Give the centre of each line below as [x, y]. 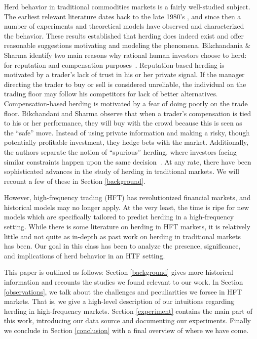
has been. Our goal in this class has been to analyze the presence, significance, [122, 246]
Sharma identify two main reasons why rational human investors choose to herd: [125, 55]
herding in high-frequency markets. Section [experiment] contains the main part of [128, 311]
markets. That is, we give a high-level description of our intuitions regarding [119, 301]
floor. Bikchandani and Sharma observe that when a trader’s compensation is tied [128, 113]
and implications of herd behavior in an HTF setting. [85, 255]
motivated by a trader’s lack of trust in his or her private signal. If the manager [124, 74]
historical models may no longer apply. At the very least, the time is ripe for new [127, 207]
